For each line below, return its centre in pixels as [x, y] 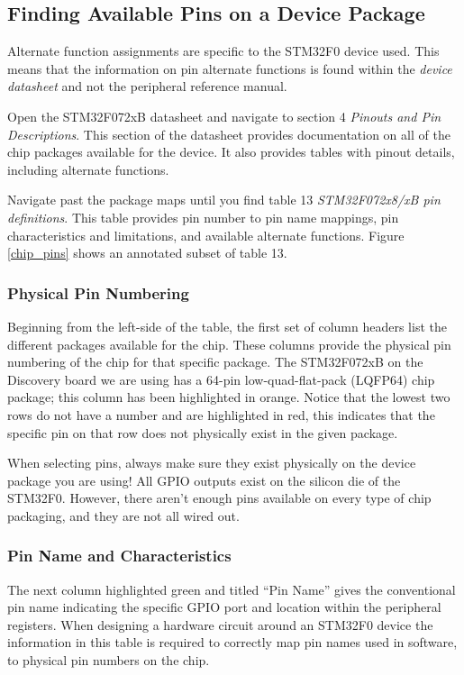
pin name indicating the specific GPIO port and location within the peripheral [224, 607]
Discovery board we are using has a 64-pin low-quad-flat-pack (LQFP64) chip [221, 379]
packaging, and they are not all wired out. [123, 515]
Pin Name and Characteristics [119, 556]
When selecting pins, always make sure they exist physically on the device [212, 463]
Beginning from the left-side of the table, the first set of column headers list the [227, 326]
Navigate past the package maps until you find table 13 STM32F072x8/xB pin [224, 200]
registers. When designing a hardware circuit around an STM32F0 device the [220, 624]
